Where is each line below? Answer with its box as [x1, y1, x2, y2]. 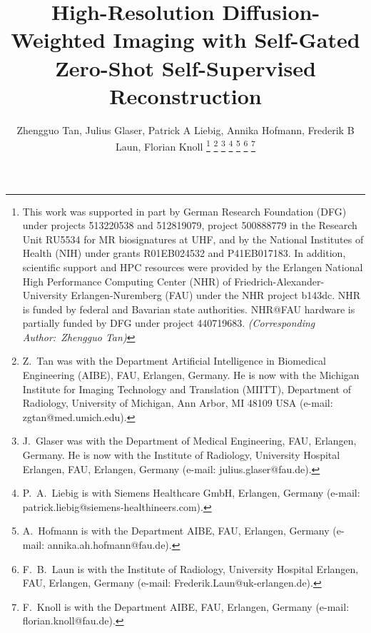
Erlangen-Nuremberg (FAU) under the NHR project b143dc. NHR [71, 288, 361, 303]
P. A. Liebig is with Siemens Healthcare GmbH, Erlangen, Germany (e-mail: [22, 485, 360, 500]
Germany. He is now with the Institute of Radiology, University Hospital [22, 447, 340, 462]
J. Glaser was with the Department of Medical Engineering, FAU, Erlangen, [22, 433, 357, 448]
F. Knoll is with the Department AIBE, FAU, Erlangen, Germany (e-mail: [22, 599, 350, 614]
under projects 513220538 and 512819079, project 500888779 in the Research [22, 218, 357, 233]
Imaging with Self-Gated [113, 25, 360, 54]
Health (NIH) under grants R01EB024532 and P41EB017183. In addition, [22, 245, 346, 260]
